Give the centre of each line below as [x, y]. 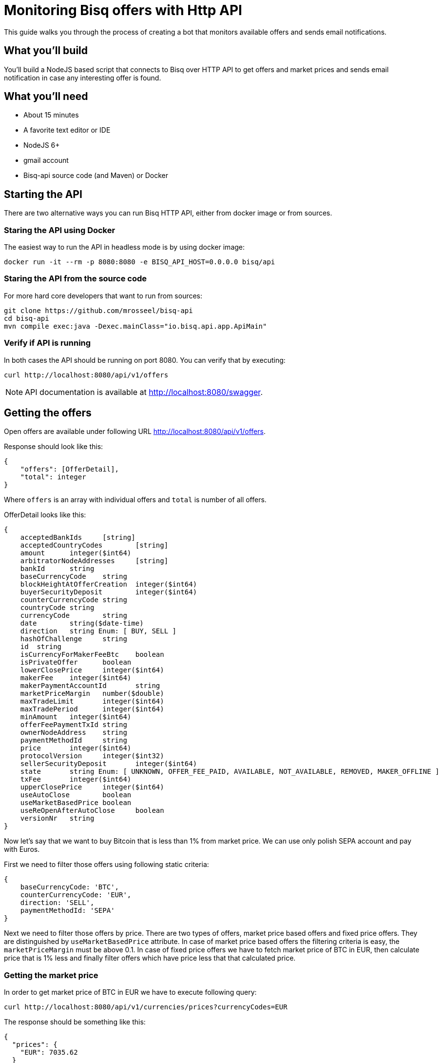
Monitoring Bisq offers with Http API [123, 10]
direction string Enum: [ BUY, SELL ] [98, 631]
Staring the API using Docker [60, 230]
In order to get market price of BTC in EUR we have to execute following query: [130, 992]
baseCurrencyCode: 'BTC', [70, 887]
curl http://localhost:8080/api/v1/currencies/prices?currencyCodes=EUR [146, 1007]
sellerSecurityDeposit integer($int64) [109, 764]
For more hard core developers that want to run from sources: [103, 295]
